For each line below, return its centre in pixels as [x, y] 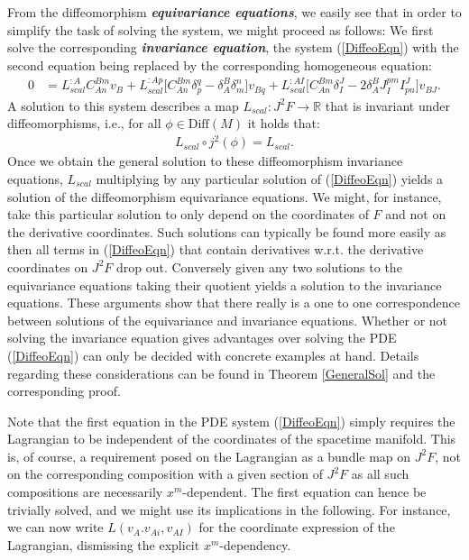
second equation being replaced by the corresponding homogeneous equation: [220, 64]
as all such [380, 474]
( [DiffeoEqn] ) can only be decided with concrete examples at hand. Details [213, 355]
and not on [416, 214]
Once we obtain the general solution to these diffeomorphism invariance [205, 161]
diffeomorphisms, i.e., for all [84, 123]
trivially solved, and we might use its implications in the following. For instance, [229, 509]
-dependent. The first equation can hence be [304, 492]
